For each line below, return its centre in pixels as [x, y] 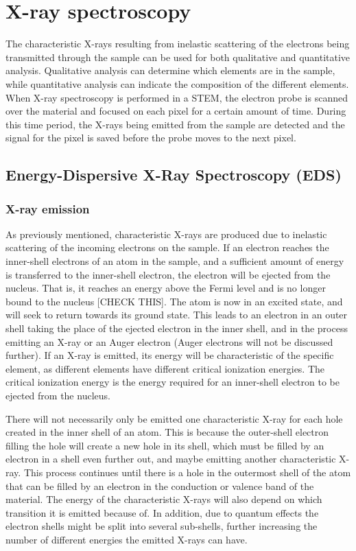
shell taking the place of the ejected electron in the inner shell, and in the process [177, 328]
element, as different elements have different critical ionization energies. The [165, 368]
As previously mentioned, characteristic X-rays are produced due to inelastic [166, 234]
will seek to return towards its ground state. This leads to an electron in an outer [177, 315]
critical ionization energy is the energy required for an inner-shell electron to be [173, 382]
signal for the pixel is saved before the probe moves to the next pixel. [151, 138]
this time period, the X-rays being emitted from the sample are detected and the [175, 124]
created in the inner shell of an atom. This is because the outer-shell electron [167, 432]
